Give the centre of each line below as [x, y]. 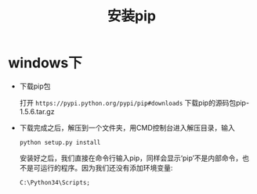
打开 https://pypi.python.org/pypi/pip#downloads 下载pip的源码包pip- [134, 102]
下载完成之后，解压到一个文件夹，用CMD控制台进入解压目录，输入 [127, 128]
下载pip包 [35, 86]
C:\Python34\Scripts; [54, 182]
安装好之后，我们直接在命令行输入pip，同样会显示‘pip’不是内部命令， [131, 158]
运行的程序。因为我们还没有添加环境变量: [107, 167]
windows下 [45, 63]
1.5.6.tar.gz [37, 111]
